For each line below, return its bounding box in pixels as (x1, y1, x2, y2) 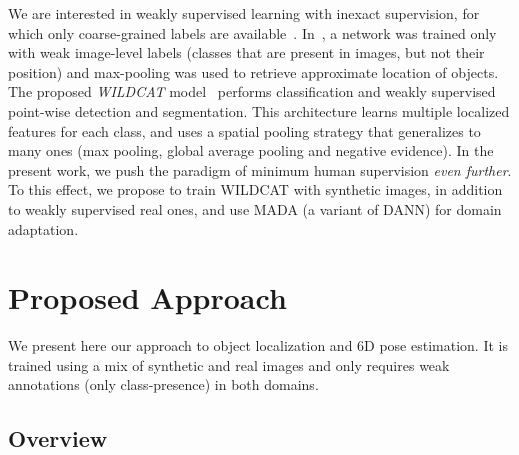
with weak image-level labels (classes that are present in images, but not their (8, 42, 485, 63)
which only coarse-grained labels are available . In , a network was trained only (8, 22, 497, 43)
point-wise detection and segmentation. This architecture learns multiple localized (8, 100, 510, 121)
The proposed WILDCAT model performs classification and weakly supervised (8, 81, 496, 102)
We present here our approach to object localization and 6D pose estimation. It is (8, 335, 508, 356)
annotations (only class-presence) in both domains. (8, 374, 319, 395)
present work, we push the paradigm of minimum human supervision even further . (8, 159, 512, 180)
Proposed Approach (8, 277, 287, 318)
